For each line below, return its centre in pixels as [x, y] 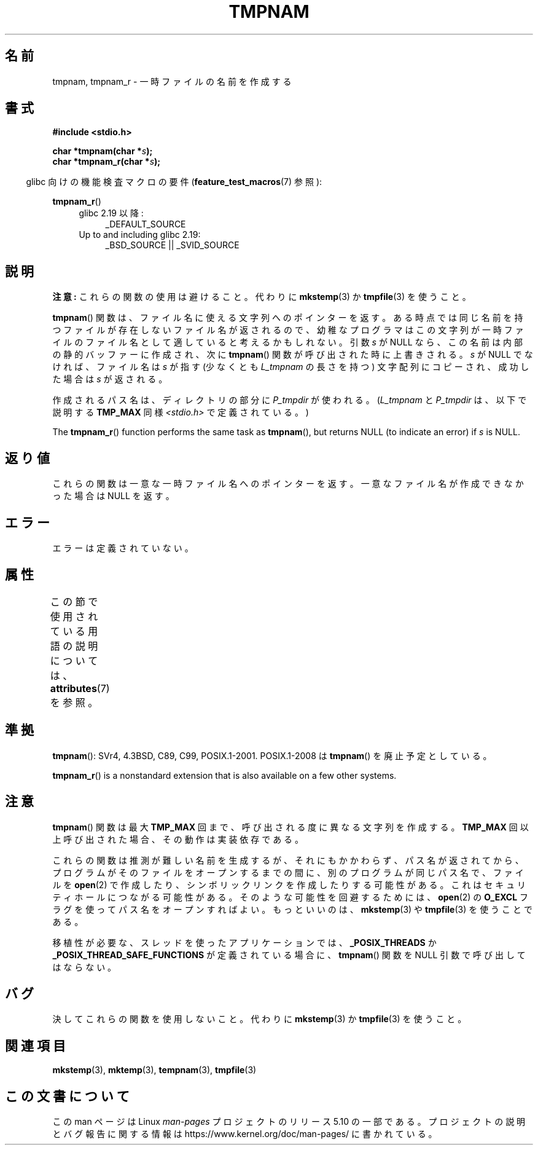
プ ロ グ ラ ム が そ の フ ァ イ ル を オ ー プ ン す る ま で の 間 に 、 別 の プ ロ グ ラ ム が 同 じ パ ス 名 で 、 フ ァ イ [288, 872]
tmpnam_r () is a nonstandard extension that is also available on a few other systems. [224, 775]
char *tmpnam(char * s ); [103, 151]
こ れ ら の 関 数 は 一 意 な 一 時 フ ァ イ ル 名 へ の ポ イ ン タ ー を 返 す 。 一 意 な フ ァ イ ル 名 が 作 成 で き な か [288, 484]
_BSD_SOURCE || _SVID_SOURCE [172, 245]
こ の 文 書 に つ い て [67, 1096]
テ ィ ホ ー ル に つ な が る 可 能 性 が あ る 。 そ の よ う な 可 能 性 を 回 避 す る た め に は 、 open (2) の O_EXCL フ [290, 897]
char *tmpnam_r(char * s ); [107, 162]
